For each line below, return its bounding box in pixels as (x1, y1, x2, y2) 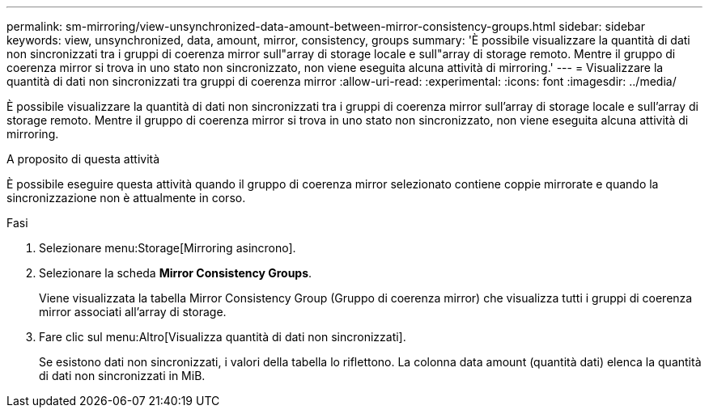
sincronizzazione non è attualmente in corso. (6, 191, 246, 205)
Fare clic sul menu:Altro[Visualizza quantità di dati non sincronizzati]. (39, 330, 406, 344)
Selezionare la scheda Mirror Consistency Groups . (39, 266, 312, 280)
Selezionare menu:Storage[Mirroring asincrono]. (39, 241, 296, 255)
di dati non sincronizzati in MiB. (39, 369, 206, 382)
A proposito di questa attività (6, 152, 160, 166)
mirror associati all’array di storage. (39, 305, 227, 319)
